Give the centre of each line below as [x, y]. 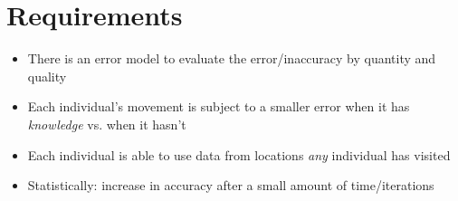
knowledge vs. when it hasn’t [107, 124]
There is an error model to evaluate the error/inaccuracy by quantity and [232, 58]
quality [47, 76]
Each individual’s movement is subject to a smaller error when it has [219, 106]
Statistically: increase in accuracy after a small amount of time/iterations [231, 185]
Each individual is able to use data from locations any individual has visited [239, 154]
